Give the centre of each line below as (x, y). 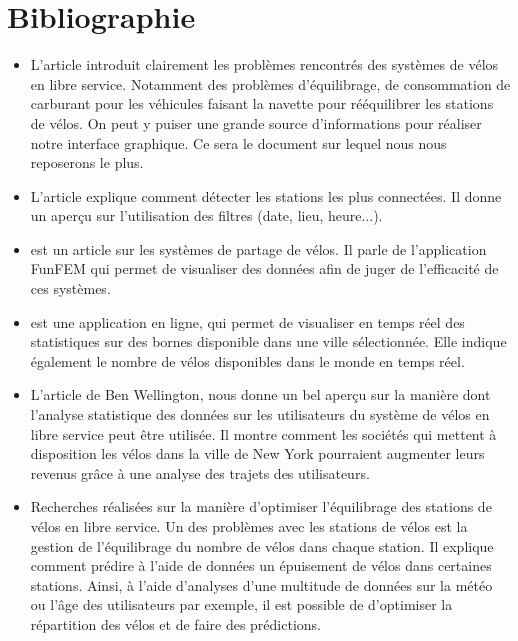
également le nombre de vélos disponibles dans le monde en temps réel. (247, 360)
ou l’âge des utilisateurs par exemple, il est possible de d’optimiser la (241, 604)
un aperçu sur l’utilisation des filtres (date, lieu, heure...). (206, 215)
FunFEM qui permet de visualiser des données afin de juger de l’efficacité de (264, 268)
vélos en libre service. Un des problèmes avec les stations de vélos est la (249, 526)
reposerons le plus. (87, 162)
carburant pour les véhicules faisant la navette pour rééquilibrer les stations (262, 103)
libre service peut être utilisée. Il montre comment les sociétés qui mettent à (263, 433)
